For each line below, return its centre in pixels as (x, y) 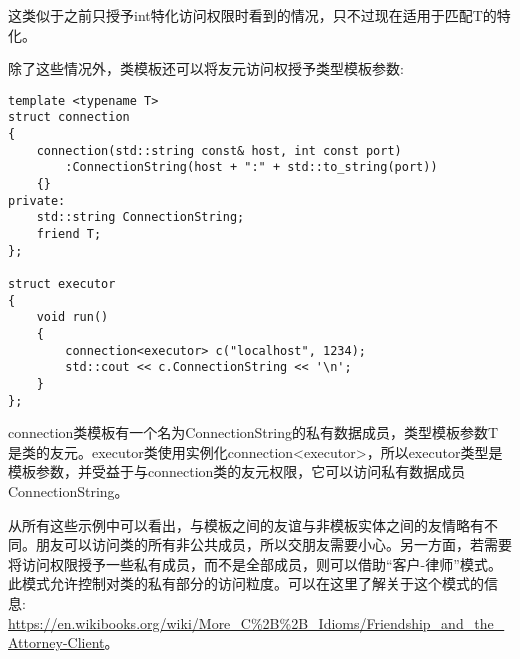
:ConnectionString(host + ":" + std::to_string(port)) (251, 167)
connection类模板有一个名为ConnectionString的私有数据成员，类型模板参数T (253, 432)
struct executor (62, 284)
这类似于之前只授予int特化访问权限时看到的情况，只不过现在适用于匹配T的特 (259, 15)
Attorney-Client (56, 642)
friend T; (69, 234)
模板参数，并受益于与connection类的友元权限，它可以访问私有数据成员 (237, 471)
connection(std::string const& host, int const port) (219, 150)
